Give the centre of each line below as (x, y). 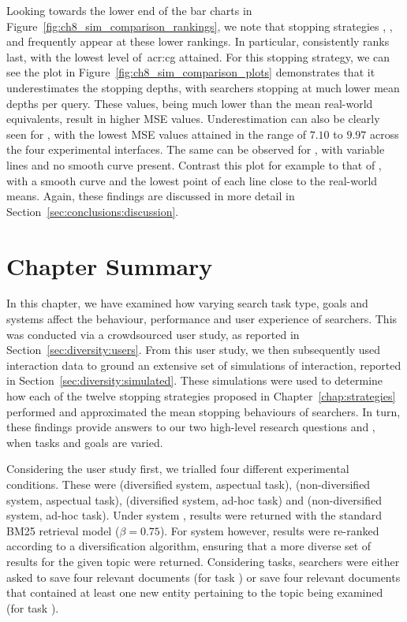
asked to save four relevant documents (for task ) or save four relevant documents (203, 577)
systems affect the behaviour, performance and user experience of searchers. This (202, 319)
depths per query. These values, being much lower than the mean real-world (190, 103)
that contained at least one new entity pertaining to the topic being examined (195, 592)
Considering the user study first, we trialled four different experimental (178, 469)
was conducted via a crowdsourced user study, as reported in (153, 334)
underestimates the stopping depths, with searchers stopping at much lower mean (203, 87)
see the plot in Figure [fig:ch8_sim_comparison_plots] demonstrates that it (191, 72)
